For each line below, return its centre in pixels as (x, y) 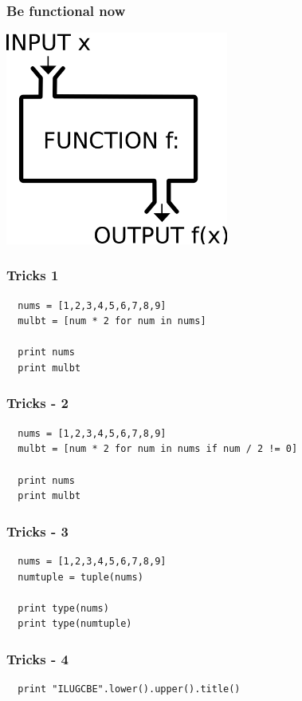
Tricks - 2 (37, 403)
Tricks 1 (33, 275)
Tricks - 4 (37, 658)
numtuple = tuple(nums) (80, 577)
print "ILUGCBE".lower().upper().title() (129, 689)
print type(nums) (63, 608)
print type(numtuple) (75, 624)
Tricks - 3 (37, 531)
